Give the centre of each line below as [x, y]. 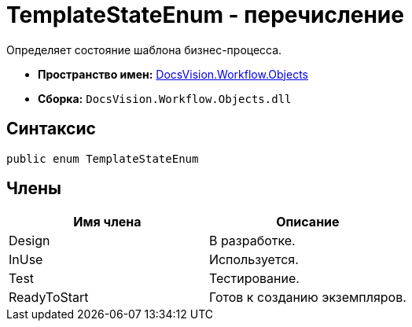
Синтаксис [51, 129]
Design [29, 241]
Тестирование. [254, 279]
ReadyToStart [49, 298]
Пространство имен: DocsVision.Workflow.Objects [173, 74]
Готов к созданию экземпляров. [307, 298]
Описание [308, 222]
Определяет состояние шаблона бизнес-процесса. [144, 50]
